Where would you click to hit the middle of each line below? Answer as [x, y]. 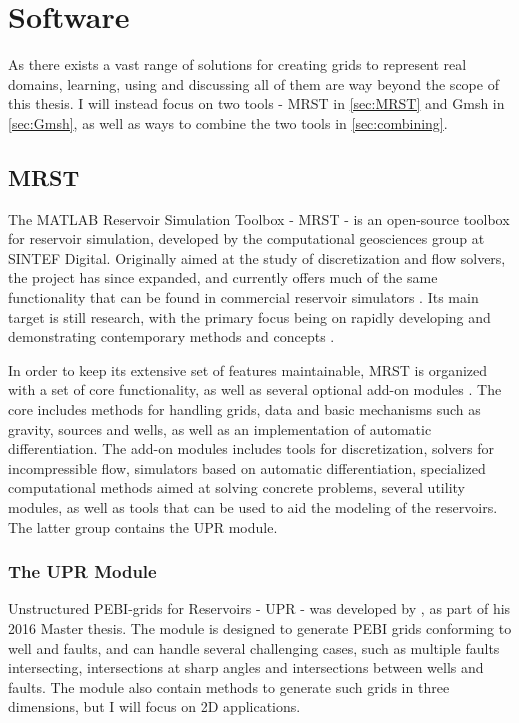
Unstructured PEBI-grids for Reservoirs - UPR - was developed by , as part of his [259, 608]
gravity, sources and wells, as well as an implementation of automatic [220, 428]
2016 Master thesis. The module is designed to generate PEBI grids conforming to [260, 628]
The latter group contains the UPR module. [143, 526]
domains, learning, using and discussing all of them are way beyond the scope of [253, 83]
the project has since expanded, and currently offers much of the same [223, 277]
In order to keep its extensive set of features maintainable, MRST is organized [248, 369]
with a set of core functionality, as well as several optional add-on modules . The [255, 389]
